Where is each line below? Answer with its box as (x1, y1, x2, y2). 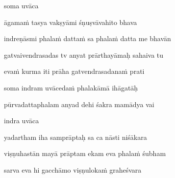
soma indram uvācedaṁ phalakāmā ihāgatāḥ (4, 82, 138, 92)
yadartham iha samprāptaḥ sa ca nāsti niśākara (4, 132, 147, 142)
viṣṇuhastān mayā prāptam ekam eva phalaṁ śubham (4, 148, 166, 158)
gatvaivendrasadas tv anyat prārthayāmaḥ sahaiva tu (4, 49, 164, 60)
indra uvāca (4, 115, 39, 126)
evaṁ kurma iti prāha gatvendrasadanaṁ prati (4, 66, 145, 76)
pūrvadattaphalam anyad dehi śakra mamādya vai (4, 99, 154, 109)
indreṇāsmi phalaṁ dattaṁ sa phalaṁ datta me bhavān (4, 33, 171, 44)
